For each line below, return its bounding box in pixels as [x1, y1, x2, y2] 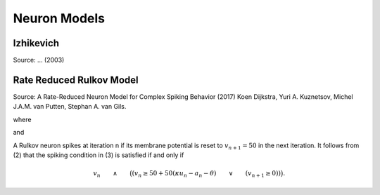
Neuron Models [13, 11, 106, 26]
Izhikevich [13, 37, 60, 49]
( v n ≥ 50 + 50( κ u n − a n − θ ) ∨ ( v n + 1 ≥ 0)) [132, 169, 281, 179]
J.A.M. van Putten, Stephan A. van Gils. [13, 102, 127, 111]
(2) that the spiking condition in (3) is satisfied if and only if [13, 151, 184, 159]
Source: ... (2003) [13, 56, 65, 65]
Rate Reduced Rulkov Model [13, 74, 139, 86]
